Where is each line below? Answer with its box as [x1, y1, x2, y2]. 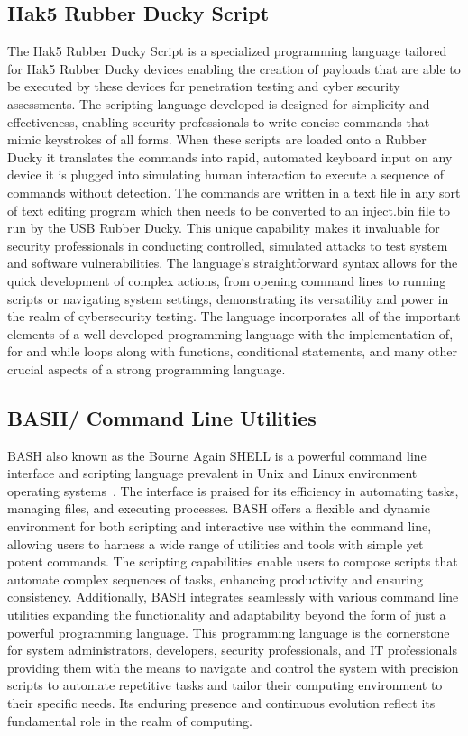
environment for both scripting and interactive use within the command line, [7, 517, 432, 536]
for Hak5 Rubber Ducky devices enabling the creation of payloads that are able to [7, 59, 461, 78]
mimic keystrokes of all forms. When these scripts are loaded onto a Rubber [7, 130, 427, 149]
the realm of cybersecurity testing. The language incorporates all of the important [7, 307, 461, 326]
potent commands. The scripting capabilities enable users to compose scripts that [7, 552, 458, 571]
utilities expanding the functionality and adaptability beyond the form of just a [7, 605, 446, 624]
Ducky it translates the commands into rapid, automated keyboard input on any [7, 147, 453, 166]
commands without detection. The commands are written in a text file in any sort [7, 182, 461, 201]
